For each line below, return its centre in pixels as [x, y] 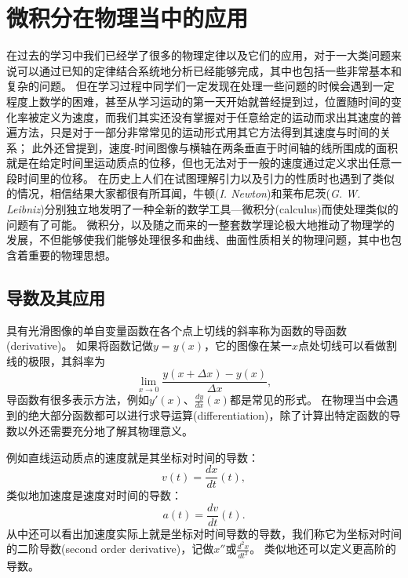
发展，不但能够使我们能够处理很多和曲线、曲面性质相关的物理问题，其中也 [199, 240]
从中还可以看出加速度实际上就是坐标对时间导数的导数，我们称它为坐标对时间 [204, 533]
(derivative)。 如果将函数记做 [80, 345]
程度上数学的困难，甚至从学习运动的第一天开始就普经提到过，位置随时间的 [199, 101]
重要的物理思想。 [72, 254]
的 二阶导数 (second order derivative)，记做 [110, 549]
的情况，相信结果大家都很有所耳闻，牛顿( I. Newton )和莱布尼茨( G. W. [184, 193]
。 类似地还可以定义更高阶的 [323, 549]
